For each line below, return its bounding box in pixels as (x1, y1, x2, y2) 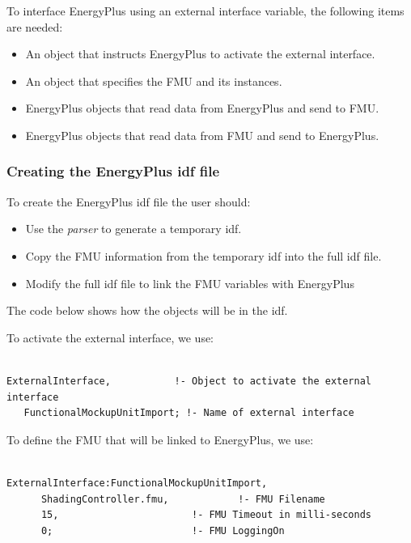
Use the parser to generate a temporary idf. (25, 220, 242, 237)
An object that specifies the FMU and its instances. (25, 72, 282, 89)
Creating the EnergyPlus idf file (6, 161, 220, 181)
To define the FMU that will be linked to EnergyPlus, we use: (6, 431, 314, 448)
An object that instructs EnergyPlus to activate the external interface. (25, 45, 375, 62)
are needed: (6, 18, 63, 35)
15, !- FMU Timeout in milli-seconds (40, 509, 372, 521)
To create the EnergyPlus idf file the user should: (6, 193, 251, 210)
